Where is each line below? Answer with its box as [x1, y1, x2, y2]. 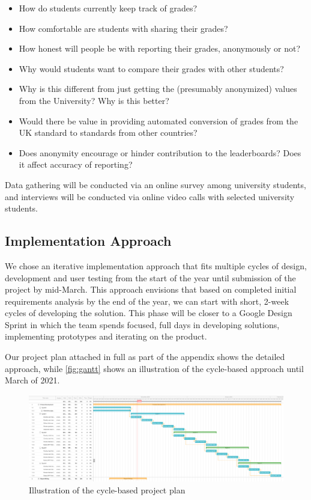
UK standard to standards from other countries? [19, 126, 198, 139]
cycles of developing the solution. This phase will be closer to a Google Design [5, 306, 292, 319]
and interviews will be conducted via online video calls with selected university [5, 190, 295, 203]
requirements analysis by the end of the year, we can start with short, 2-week [5, 294, 289, 307]
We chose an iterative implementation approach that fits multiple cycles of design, [5, 259, 307, 272]
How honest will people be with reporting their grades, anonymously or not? [19, 42, 301, 55]
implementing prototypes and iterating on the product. [5, 330, 207, 343]
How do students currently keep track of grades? [19, 2, 198, 14]
